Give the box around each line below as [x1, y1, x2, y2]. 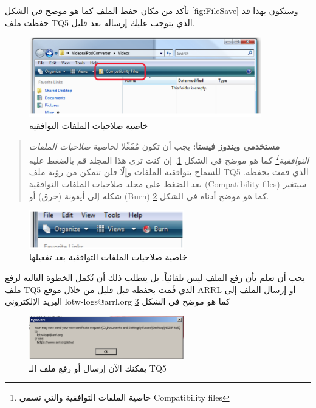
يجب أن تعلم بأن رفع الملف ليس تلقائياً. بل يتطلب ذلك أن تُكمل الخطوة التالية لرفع [5, 271, 305, 283]
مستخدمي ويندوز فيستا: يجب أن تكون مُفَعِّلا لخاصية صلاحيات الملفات [29, 139, 280, 152]
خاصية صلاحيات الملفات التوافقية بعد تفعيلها [29, 251, 188, 263]
